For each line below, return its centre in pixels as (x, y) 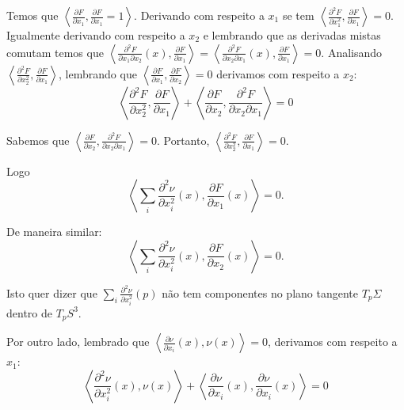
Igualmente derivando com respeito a (96, 35)
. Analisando (352, 52)
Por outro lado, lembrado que (78, 342)
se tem (298, 15)
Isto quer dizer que (52, 292)
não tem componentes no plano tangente (260, 292)
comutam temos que (55, 52)
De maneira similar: (54, 232)
